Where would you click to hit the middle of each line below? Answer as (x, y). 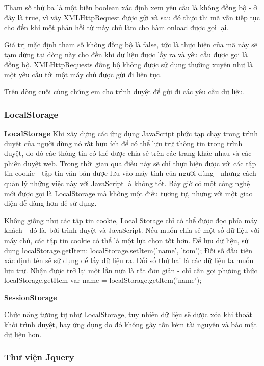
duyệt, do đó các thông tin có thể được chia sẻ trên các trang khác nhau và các (128, 153)
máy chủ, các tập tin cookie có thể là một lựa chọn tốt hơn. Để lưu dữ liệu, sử (126, 240)
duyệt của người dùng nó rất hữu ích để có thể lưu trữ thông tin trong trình (123, 143)
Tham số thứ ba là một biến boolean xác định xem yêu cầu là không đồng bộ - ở (131, 7)
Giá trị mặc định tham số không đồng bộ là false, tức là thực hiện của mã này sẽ (131, 44)
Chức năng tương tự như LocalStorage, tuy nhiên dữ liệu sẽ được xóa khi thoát (128, 314)
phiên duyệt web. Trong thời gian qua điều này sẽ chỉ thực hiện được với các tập (130, 163)
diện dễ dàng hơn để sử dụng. (50, 203)
